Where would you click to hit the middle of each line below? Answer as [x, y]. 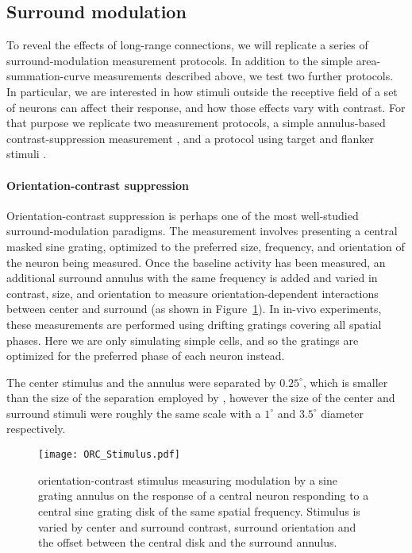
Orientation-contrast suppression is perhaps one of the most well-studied [183, 215]
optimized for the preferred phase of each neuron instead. [146, 356]
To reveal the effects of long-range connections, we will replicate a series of [187, 45]
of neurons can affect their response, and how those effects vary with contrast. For [206, 107]
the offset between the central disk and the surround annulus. [188, 542]
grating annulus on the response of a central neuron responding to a [204, 495]
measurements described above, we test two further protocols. [243, 76]
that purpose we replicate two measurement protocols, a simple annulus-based [196, 123]
